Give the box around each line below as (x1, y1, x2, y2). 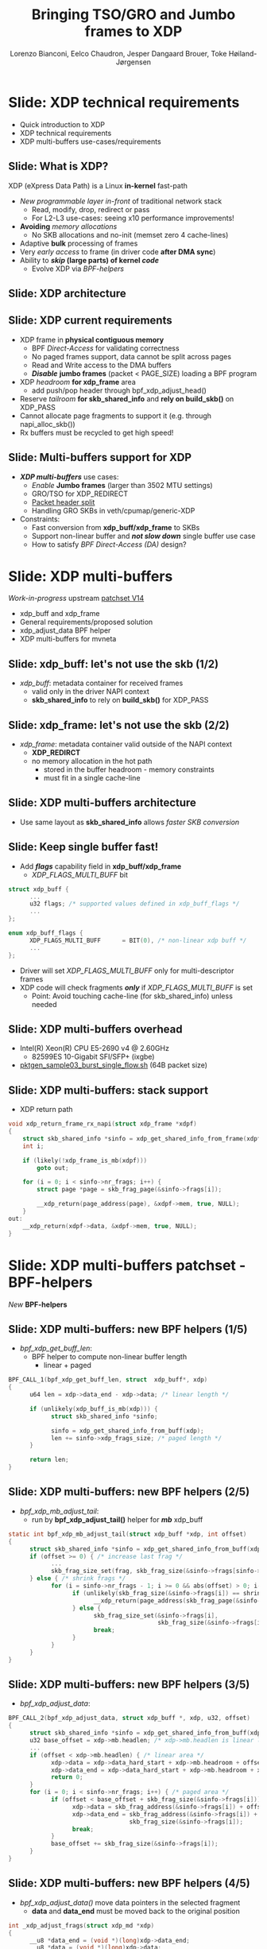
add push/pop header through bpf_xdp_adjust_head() (31, 386, 207, 395)
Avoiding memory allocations (19, 221, 118, 231)
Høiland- (228, 48, 257, 58)
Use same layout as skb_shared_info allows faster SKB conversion (19, 817, 240, 827)
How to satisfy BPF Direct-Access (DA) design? (31, 539, 187, 549)
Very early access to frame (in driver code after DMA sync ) (19, 246, 216, 256)
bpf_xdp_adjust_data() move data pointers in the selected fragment (19, 1897, 241, 1907)
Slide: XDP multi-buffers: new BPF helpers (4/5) (8, 1877, 250, 1890)
